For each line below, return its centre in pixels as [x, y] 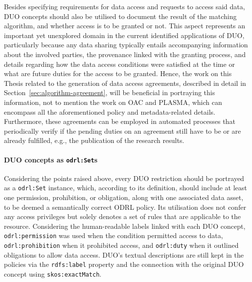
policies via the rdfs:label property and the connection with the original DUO [124, 264]
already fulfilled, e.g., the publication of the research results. [94, 140]
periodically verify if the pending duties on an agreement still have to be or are [123, 131]
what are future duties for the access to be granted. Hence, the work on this [118, 73]
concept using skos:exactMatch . [53, 273]
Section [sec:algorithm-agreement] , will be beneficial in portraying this [110, 92]
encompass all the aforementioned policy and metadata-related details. [110, 111]
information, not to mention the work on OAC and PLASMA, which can [113, 102]
